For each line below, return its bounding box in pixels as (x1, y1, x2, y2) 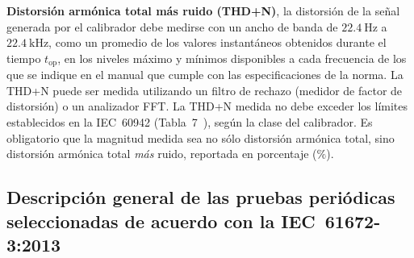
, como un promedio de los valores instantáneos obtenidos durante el (48, 34, 387, 51)
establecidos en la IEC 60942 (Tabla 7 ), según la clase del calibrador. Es (6, 114, 373, 131)
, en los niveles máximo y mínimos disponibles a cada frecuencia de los (57, 49, 407, 66)
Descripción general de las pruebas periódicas (6, 185, 395, 210)
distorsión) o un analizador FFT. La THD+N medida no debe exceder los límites (6, 98, 408, 114)
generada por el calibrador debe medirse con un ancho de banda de (6, 18, 338, 35)
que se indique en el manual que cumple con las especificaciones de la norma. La (6, 66, 404, 83)
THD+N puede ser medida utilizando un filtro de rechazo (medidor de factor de (6, 81, 403, 98)
